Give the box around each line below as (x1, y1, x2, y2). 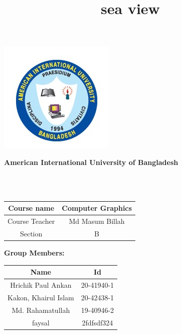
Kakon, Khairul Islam (8, 292, 74, 302)
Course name (8, 203, 55, 213)
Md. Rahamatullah (12, 304, 70, 315)
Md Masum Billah (69, 216, 125, 226)
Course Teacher (8, 216, 55, 226)
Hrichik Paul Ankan (10, 279, 72, 290)
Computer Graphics (62, 203, 132, 213)
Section (20, 228, 43, 238)
